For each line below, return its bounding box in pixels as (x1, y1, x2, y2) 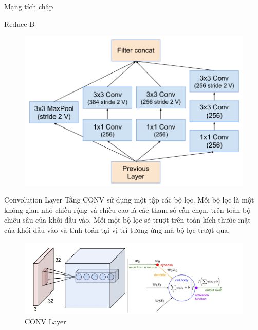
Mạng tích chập (4, 1, 53, 11)
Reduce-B (4, 18, 35, 29)
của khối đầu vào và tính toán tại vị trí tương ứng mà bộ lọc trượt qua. (4, 224, 230, 235)
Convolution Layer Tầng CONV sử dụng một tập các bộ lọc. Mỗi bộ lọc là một (4, 194, 254, 205)
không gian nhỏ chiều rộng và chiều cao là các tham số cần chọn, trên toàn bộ (4, 204, 251, 215)
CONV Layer (25, 316, 66, 326)
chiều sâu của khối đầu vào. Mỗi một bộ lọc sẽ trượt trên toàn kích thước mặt (4, 214, 251, 225)
